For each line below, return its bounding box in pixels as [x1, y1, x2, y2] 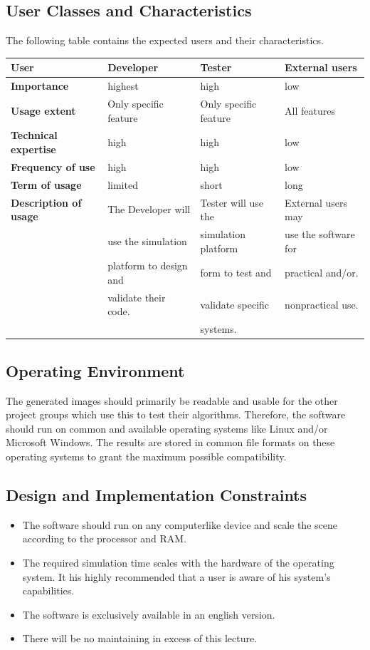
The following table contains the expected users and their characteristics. [6, 33, 324, 48]
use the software [285, 226, 355, 241]
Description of [11, 195, 82, 210]
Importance [11, 78, 69, 93]
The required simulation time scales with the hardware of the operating [22, 554, 334, 569]
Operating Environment [6, 359, 185, 381]
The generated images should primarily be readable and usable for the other [6, 393, 338, 408]
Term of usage [11, 177, 82, 192]
